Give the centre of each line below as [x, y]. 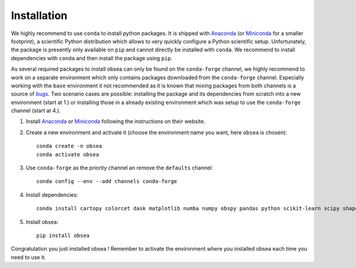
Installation [39, 15]
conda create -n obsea [69, 146]
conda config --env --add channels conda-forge [107, 182]
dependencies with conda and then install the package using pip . [92, 58]
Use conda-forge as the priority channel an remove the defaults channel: [120, 168]
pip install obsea [63, 235]
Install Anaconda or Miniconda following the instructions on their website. [116, 121]
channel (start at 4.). [36, 111]
